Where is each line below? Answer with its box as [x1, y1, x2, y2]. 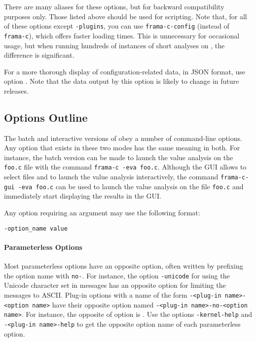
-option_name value [4, 225, 68, 232]
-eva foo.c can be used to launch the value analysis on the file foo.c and [18, 181, 244, 191]
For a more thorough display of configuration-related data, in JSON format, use [4, 66, 245, 76]
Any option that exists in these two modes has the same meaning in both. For [4, 142, 240, 153]
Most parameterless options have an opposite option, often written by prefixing [4, 261, 243, 271]
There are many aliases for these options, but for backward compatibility [4, 1, 224, 11]
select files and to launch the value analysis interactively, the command [4, 171, 219, 182]
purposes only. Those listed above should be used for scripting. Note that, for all [4, 11, 247, 21]
